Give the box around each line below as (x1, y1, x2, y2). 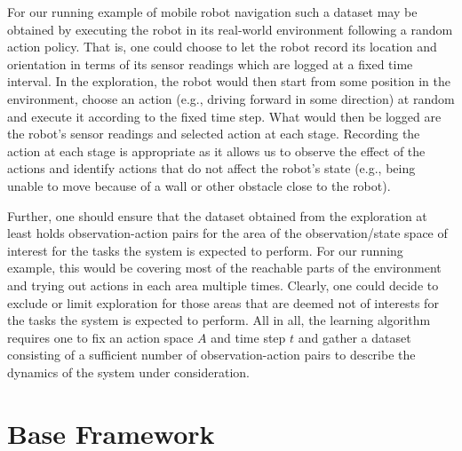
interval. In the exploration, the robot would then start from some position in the (7, 72, 451, 91)
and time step (211, 328, 286, 346)
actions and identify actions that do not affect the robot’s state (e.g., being (7, 159, 416, 178)
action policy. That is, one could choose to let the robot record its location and (7, 37, 437, 56)
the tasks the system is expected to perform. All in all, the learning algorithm (7, 311, 431, 329)
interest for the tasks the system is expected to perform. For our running (7, 241, 403, 259)
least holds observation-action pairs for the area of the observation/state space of (7, 224, 448, 242)
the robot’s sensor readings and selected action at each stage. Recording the (7, 124, 420, 143)
